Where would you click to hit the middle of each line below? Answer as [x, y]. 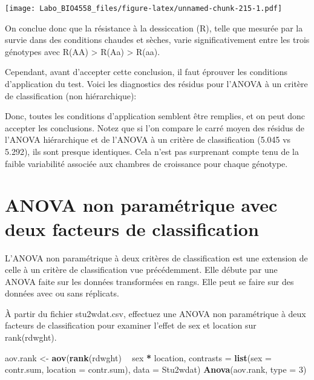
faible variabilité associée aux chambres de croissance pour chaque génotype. [146, 163]
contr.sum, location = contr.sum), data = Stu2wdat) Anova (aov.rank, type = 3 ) [156, 369]
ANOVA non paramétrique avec [141, 205]
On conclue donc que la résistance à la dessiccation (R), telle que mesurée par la [154, 28]
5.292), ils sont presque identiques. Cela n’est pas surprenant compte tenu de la [152, 151]
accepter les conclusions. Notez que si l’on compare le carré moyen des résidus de [155, 127]
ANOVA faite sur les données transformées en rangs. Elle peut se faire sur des [149, 281]
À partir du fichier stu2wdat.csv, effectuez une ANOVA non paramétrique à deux [155, 313]
